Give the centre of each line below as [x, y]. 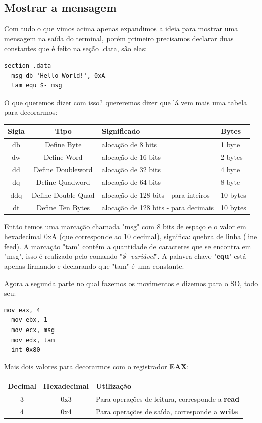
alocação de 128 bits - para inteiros [156, 194]
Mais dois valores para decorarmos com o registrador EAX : [97, 366]
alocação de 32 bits [131, 169]
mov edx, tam [33, 340]
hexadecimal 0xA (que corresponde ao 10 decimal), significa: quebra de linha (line [131, 236]
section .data [28, 65]
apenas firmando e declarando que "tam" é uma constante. [94, 266]
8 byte [230, 182]
